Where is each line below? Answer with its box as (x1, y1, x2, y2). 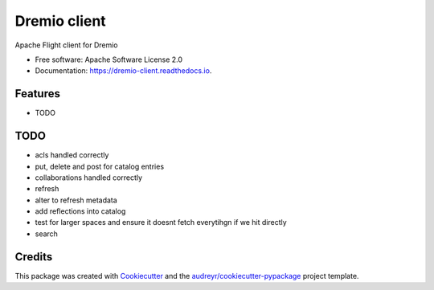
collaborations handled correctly (35, 173, 143, 182)
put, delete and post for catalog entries (35, 161, 165, 171)
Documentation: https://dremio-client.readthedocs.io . (35, 66, 212, 76)
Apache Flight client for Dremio (14, 40, 118, 50)
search (35, 229, 58, 239)
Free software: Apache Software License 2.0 (35, 55, 183, 64)
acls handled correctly (35, 150, 109, 160)
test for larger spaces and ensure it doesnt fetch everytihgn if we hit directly (35, 218, 287, 227)
